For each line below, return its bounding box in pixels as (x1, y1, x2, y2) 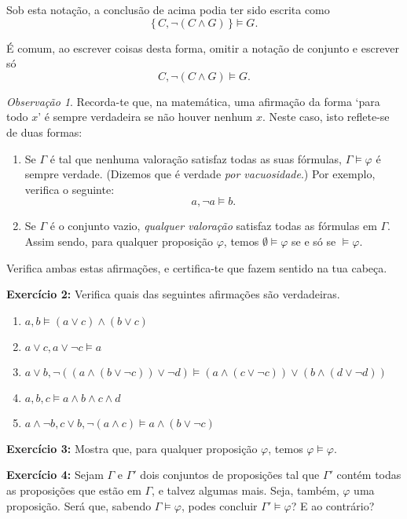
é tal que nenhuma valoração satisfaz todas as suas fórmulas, (49, 150, 342, 166)
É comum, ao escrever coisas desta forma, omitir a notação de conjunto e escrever (6, 39, 400, 56)
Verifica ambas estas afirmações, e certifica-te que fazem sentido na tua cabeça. (6, 259, 387, 276)
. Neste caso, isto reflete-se (262, 108, 390, 125)
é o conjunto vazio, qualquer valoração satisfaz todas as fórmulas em (49, 217, 377, 234)
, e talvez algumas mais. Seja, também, (152, 481, 339, 498)
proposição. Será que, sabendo (6, 497, 152, 514)
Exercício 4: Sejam (6, 466, 104, 483)
